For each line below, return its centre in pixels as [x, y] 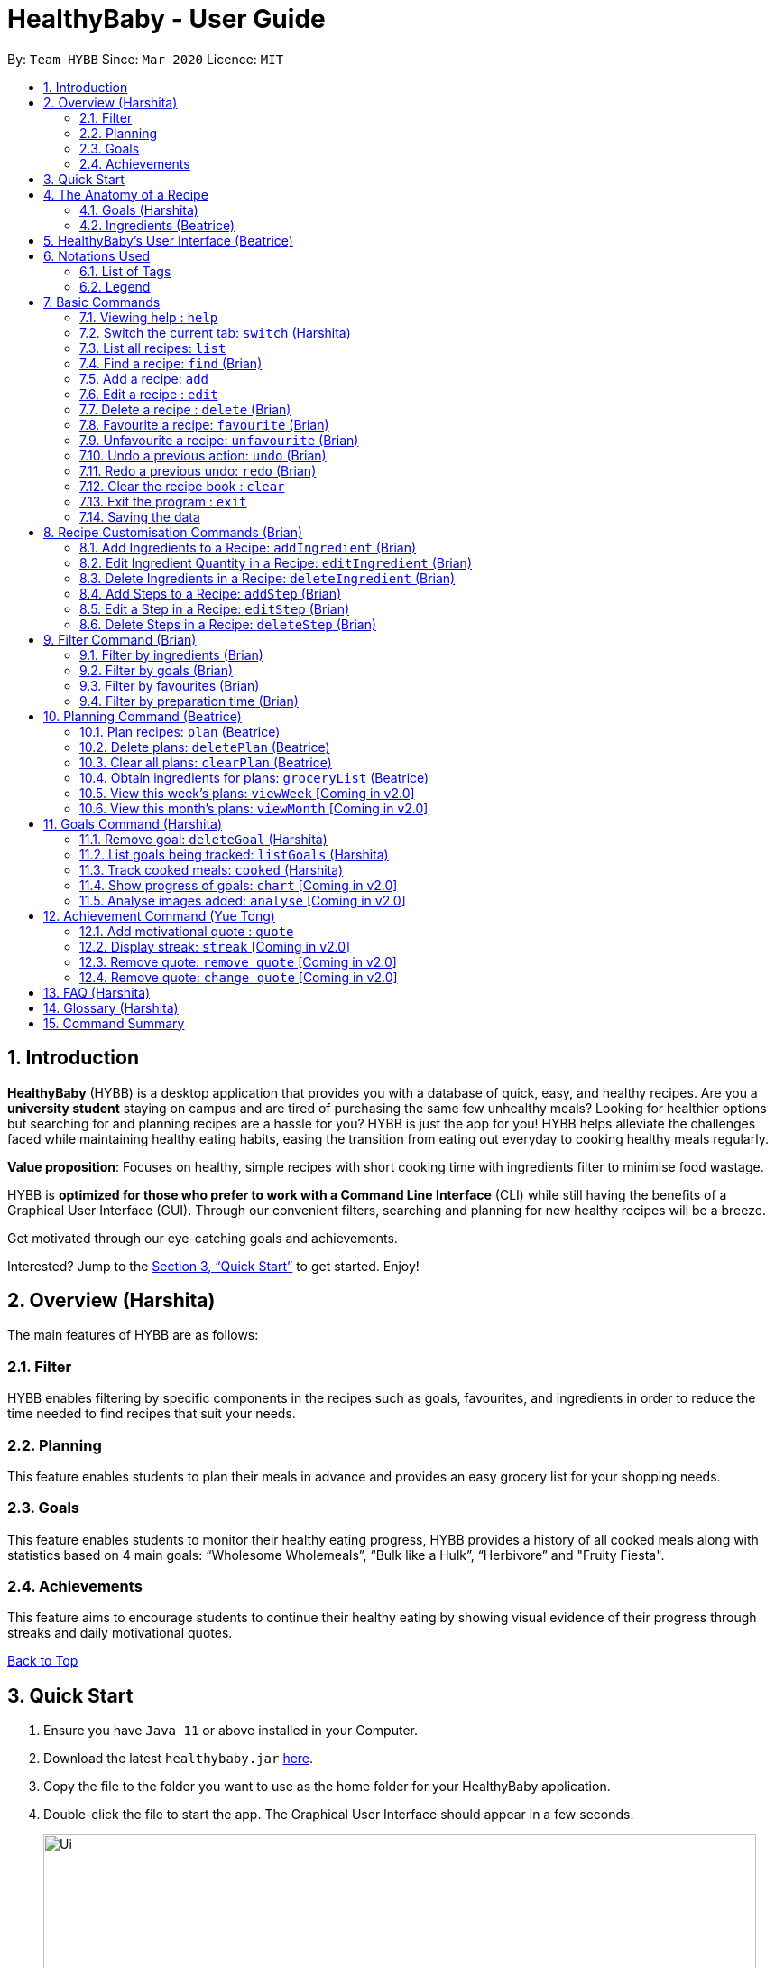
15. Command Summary [114, 1023]
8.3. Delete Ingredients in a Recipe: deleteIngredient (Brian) [268, 578]
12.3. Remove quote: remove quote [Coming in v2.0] [238, 961]
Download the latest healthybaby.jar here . [179, 1759]
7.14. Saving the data [140, 516]
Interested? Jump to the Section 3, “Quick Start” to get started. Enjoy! [213, 1266]
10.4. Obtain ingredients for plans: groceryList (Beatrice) [254, 777]
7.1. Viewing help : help [149, 317]
